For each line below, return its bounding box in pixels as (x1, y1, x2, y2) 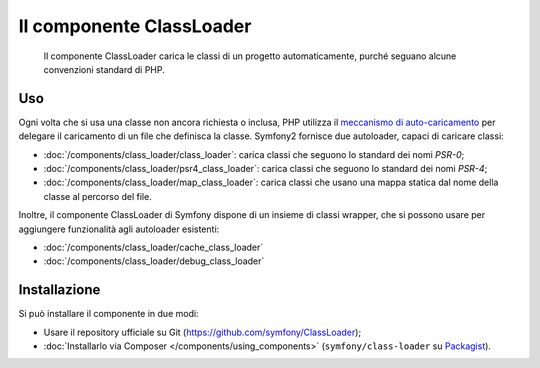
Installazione (18, 281, 101, 299)
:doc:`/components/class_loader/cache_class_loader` (43, 241, 264, 253)
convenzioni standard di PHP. (43, 63, 165, 75)
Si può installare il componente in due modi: (18, 308, 199, 320)
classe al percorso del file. (43, 190, 152, 202)
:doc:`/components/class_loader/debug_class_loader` (43, 255, 265, 267)
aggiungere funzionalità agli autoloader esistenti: (18, 223, 220, 235)
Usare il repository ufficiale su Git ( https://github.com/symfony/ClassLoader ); (43, 326, 362, 338)
